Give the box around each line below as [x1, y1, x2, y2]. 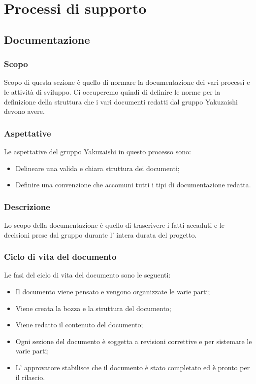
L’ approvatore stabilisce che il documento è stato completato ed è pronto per [15, 362, 250, 372]
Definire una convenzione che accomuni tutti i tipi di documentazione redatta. [15, 179, 251, 190]
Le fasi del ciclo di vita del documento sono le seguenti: [4, 270, 171, 280]
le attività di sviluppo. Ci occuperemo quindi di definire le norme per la [4, 86, 221, 97]
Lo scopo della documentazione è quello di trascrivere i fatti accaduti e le [4, 219, 225, 230]
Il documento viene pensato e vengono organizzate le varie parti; [15, 286, 210, 296]
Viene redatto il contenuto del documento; [15, 319, 143, 330]
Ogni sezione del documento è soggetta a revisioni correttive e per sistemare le [15, 336, 252, 346]
